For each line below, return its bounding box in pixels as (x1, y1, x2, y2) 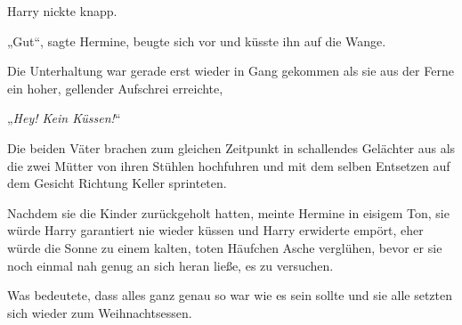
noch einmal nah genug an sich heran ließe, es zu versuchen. (7, 256, 334, 274)
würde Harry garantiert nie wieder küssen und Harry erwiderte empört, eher (7, 221, 424, 240)
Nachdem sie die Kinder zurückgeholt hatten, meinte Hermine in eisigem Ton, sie (7, 203, 450, 222)
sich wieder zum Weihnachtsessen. (7, 303, 192, 321)
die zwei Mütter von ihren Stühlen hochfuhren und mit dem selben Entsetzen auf (7, 156, 450, 175)
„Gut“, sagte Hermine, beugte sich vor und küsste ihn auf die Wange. (7, 31, 386, 50)
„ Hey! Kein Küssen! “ (7, 109, 121, 127)
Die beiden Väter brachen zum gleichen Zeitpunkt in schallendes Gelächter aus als (7, 138, 456, 157)
